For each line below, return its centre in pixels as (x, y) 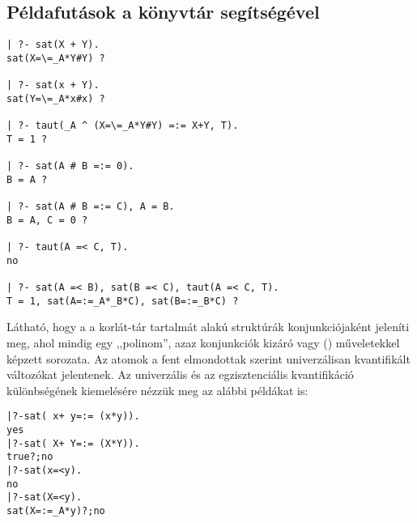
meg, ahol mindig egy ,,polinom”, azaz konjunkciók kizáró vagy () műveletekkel (203, 342)
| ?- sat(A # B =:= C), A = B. (91, 207)
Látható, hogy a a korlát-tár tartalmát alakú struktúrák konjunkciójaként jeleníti (208, 327)
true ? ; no (30, 457)
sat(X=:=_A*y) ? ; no (56, 510)
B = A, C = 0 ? (47, 220)
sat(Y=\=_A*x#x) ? (56, 98)
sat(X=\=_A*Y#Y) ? (56, 58)
